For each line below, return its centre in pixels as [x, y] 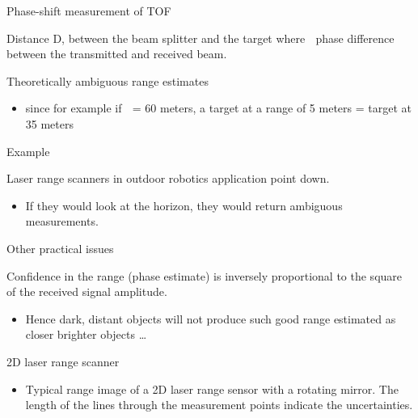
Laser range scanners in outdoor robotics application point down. [168, 178]
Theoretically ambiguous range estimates [108, 80]
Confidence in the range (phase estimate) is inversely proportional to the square [205, 275]
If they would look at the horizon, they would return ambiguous [184, 205]
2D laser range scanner [63, 361]
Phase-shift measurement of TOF [89, 11]
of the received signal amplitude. [87, 291]
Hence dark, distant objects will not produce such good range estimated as [211, 318]
